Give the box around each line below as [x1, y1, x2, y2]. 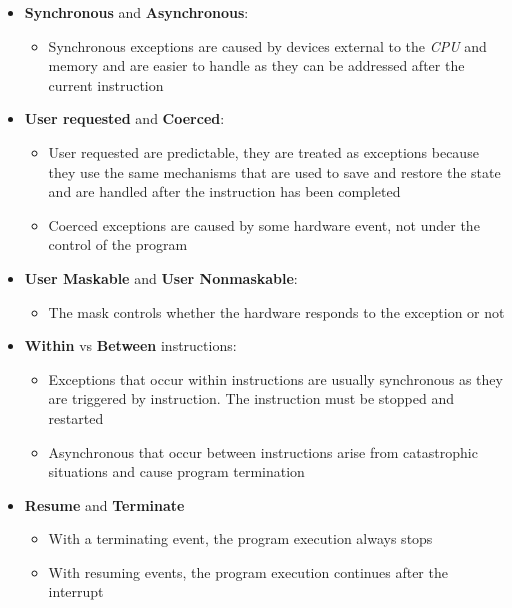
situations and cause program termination [48, 461, 305, 482]
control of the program [48, 234, 188, 255]
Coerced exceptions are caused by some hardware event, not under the [48, 214, 480, 235]
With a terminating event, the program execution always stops [48, 528, 433, 549]
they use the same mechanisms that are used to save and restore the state [48, 161, 501, 182]
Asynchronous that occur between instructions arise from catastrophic [48, 441, 478, 462]
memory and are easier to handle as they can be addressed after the [48, 55, 465, 76]
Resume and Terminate [24, 494, 185, 515]
